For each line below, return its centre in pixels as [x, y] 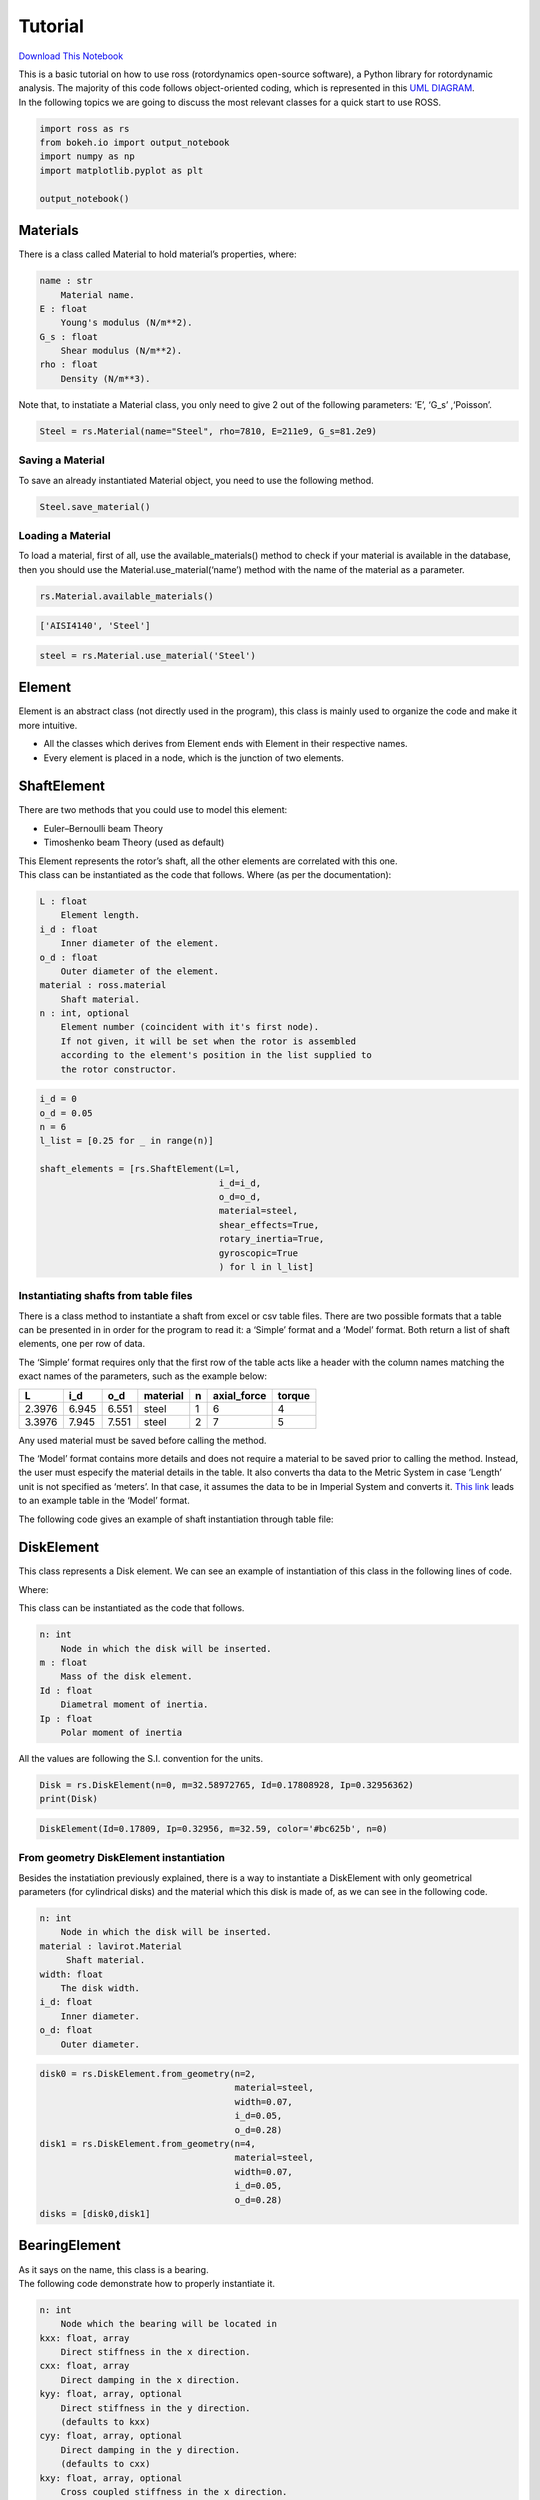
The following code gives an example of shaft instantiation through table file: [176, 1519]
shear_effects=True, [269, 1224]
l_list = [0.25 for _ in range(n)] [126, 1141]
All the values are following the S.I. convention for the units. [141, 1758]
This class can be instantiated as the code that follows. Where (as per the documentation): [205, 874]
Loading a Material [64, 535]
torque [293, 1395]
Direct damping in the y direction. [150, 2449]
